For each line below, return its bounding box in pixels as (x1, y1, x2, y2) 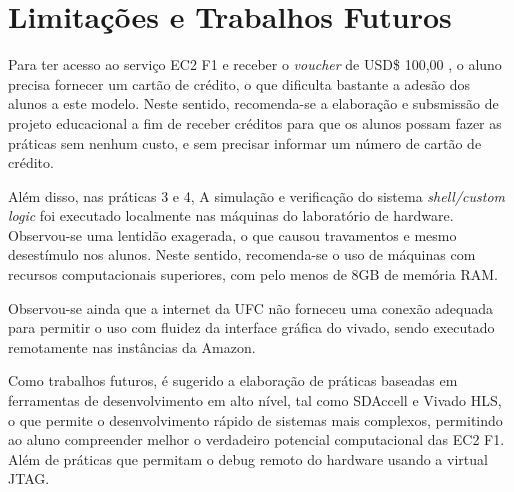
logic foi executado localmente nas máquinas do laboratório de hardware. (8, 205, 454, 226)
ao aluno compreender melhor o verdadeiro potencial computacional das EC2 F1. (8, 429, 505, 450)
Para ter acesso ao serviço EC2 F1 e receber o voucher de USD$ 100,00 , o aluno (8, 54, 502, 75)
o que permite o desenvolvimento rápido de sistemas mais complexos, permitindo (8, 409, 503, 430)
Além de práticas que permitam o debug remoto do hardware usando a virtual (8, 448, 488, 469)
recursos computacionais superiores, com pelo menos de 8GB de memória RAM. (8, 264, 498, 285)
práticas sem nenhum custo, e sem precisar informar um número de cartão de (8, 132, 482, 153)
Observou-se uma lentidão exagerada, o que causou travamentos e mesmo (8, 224, 457, 245)
